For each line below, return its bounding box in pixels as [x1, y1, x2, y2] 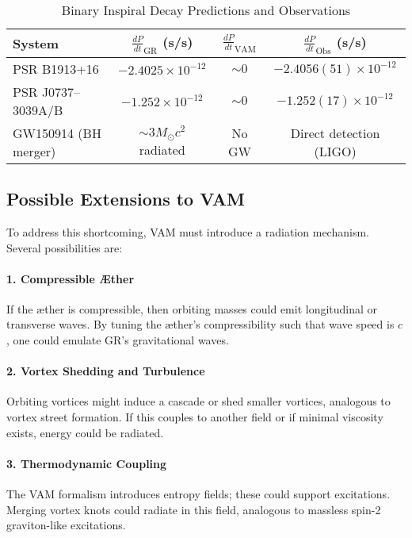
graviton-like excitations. [6, 517, 126, 533]
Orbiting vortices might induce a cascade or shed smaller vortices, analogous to [6, 393, 391, 409]
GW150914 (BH [13, 123, 101, 142]
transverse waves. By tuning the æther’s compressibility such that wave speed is [6, 316, 395, 332]
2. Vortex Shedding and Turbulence [6, 363, 205, 379]
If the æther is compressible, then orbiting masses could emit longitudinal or [6, 300, 378, 317]
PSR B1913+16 [13, 59, 99, 78]
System [13, 33, 59, 52]
